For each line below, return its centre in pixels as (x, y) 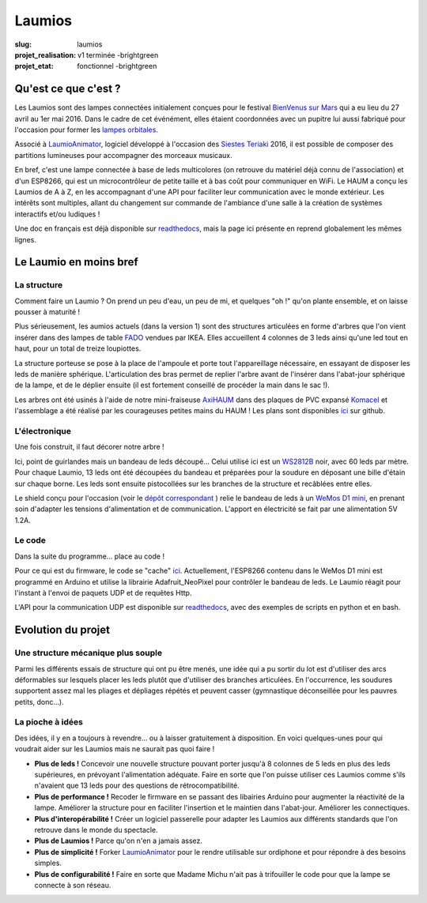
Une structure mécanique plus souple (88, 653)
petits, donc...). (39, 702)
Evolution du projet (62, 630)
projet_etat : (34, 66)
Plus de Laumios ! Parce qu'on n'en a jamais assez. (119, 841)
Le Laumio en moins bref (76, 262)
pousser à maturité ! (47, 312)
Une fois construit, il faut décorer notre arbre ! (90, 447)
